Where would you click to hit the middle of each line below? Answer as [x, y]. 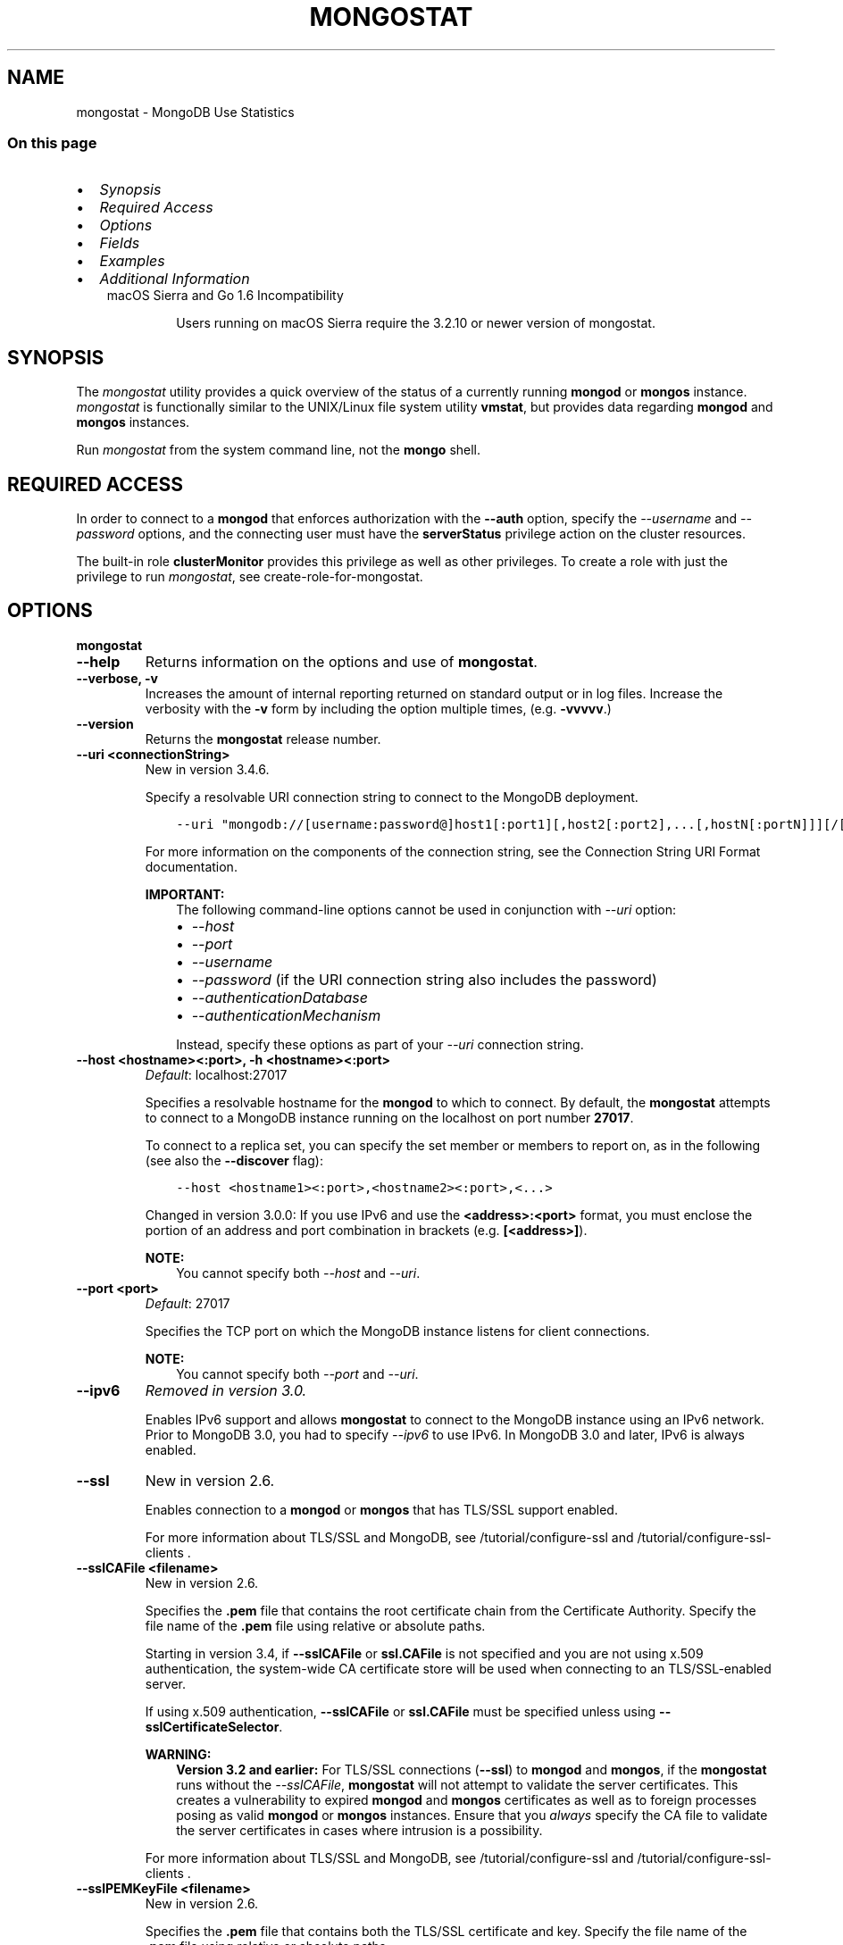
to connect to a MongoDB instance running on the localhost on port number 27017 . [389, 1117]
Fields [120, 243]
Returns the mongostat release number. [263, 739]
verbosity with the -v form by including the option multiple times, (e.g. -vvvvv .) [378, 708]
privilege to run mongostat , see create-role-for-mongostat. [250, 577]
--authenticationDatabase [280, 997]
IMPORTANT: [185, 894]
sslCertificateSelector [212, 1726]
